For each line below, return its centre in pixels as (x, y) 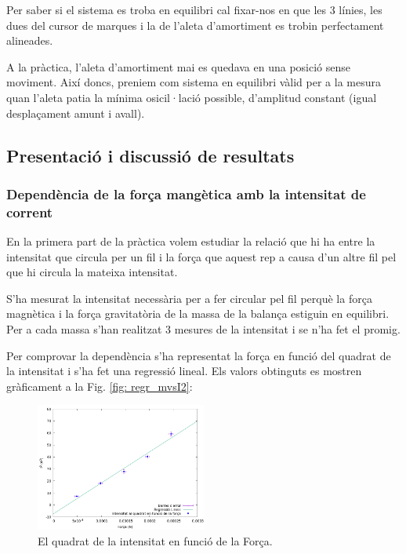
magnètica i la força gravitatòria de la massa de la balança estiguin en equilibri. (198, 313)
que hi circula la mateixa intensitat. (92, 272)
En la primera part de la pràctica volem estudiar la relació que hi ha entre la (191, 241)
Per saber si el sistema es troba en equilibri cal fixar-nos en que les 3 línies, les (194, 9)
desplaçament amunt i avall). (76, 113)
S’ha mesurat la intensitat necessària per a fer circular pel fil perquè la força (189, 298)
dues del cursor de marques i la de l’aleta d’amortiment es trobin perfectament (195, 25)
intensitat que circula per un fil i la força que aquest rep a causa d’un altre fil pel (201, 256)
